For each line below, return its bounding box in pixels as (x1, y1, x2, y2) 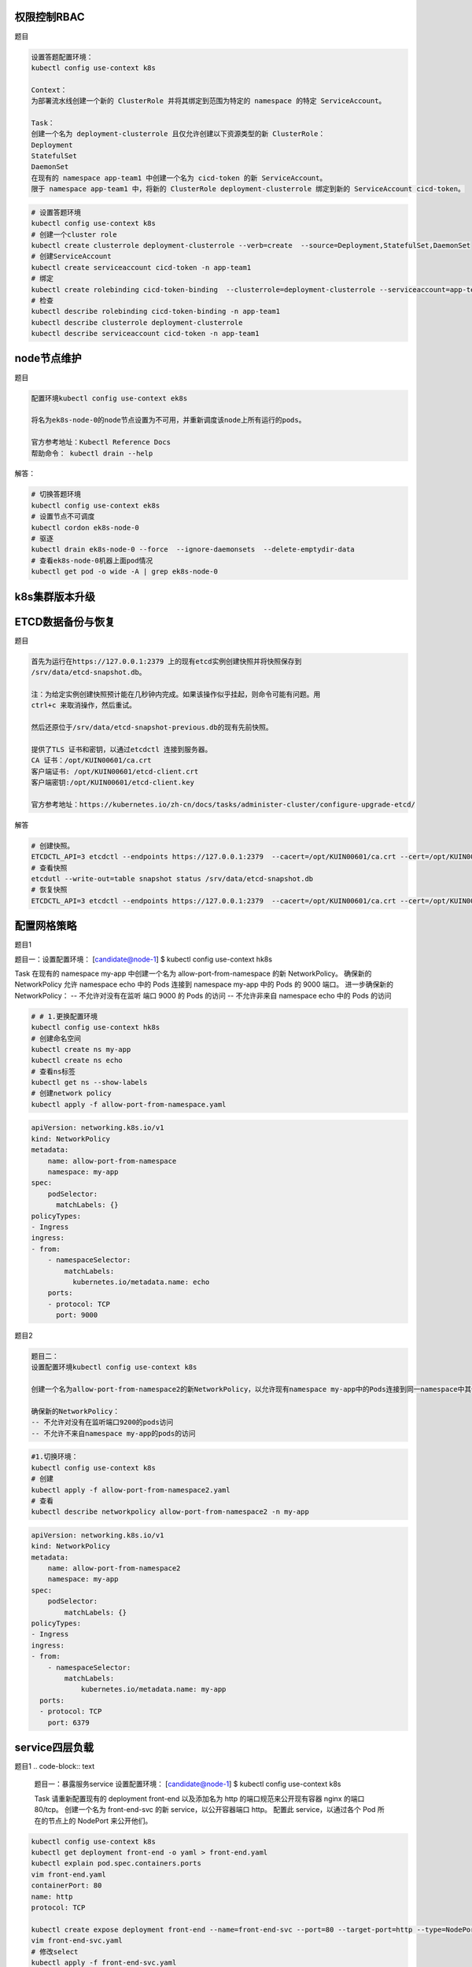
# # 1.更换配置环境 (31, 1012, 98, 1020)
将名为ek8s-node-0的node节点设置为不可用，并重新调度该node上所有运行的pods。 (31, 415, 306, 425)
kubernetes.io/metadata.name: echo (72, 1277, 210, 1286)
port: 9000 (56, 1311, 98, 1319)
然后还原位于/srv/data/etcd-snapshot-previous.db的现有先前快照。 (31, 723, 273, 732)
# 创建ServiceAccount (31, 252, 112, 261)
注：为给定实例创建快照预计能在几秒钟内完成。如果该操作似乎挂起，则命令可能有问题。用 (31, 689, 321, 699)
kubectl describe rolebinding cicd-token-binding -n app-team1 (31, 307, 281, 316)
